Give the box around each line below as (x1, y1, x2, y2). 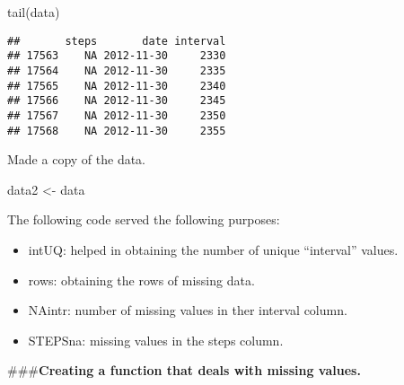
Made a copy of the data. (7, 150, 145, 169)
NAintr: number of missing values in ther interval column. (28, 301, 347, 319)
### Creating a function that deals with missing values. (7, 361, 361, 380)
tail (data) (7, 3, 60, 21)
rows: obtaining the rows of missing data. (28, 270, 255, 289)
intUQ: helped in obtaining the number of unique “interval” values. (28, 240, 399, 258)
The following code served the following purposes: (7, 210, 280, 229)
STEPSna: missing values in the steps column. (28, 330, 284, 349)
